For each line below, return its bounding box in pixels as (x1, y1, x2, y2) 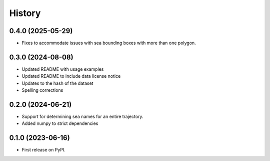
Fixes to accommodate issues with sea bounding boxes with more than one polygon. (21, 40, 196, 46)
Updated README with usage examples (21, 66, 104, 72)
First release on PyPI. (21, 147, 66, 153)
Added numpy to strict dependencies (21, 120, 98, 126)
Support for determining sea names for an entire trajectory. (21, 113, 143, 120)
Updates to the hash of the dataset (21, 80, 93, 86)
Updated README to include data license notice (21, 73, 121, 79)
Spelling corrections (21, 87, 63, 93)
